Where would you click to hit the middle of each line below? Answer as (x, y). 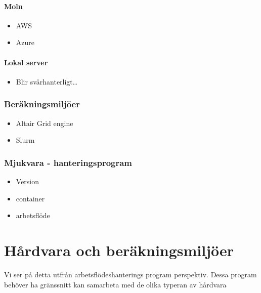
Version (28, 181)
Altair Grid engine (45, 123)
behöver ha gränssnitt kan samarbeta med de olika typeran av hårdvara (115, 284)
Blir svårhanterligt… (47, 81)
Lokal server (26, 62)
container (30, 198)
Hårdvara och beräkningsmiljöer (119, 250)
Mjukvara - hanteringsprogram (68, 162)
